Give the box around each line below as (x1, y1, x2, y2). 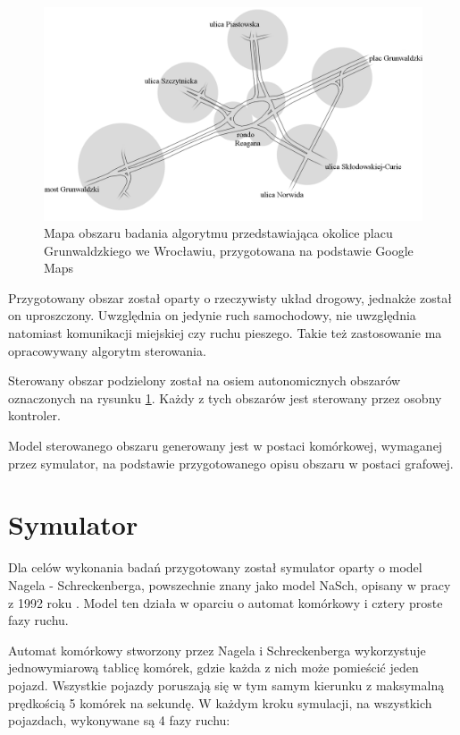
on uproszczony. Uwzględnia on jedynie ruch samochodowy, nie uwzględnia (8, 306, 416, 325)
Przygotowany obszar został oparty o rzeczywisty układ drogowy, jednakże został (8, 288, 452, 307)
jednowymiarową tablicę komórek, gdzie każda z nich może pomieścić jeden (8, 658, 419, 677)
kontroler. (8, 406, 61, 425)
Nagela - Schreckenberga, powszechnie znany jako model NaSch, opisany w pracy (8, 575, 451, 594)
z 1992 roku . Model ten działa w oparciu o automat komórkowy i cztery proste (8, 593, 443, 612)
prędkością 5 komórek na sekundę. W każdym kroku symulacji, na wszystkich (8, 693, 432, 712)
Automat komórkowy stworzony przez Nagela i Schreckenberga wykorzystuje (8, 640, 426, 659)
